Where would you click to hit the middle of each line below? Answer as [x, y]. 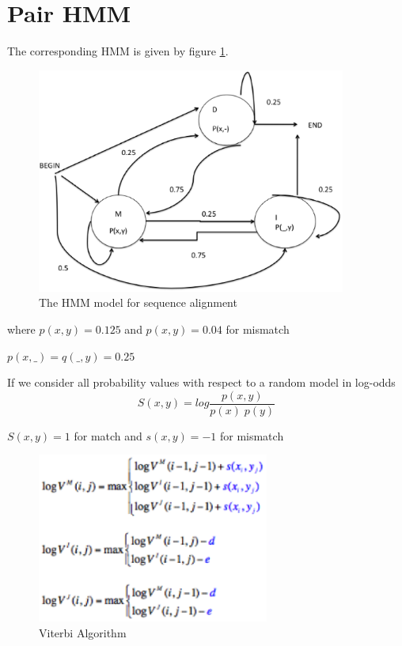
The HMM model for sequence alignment [138, 302]
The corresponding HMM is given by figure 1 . [118, 51]
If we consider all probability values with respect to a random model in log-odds [201, 382]
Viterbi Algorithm [83, 632]
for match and [108, 435]
